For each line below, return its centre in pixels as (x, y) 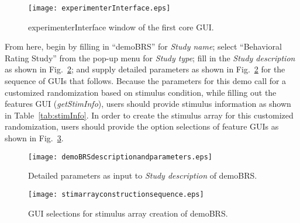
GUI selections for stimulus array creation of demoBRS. (128, 213)
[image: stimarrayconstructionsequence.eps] (116, 194)
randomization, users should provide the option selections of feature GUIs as (142, 126)
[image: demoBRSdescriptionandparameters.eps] (120, 157)
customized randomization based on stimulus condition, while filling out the (141, 92)
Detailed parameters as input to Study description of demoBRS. (143, 175)
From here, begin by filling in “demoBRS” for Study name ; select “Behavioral (143, 46)
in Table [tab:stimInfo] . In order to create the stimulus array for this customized (149, 115)
